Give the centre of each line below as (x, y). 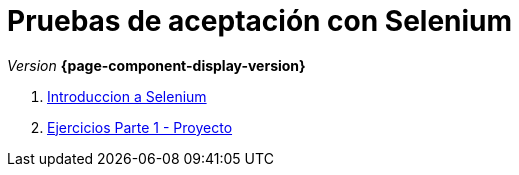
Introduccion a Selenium (127, 96)
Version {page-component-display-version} (156, 65)
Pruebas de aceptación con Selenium (260, 21)
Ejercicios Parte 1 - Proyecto (140, 127)
